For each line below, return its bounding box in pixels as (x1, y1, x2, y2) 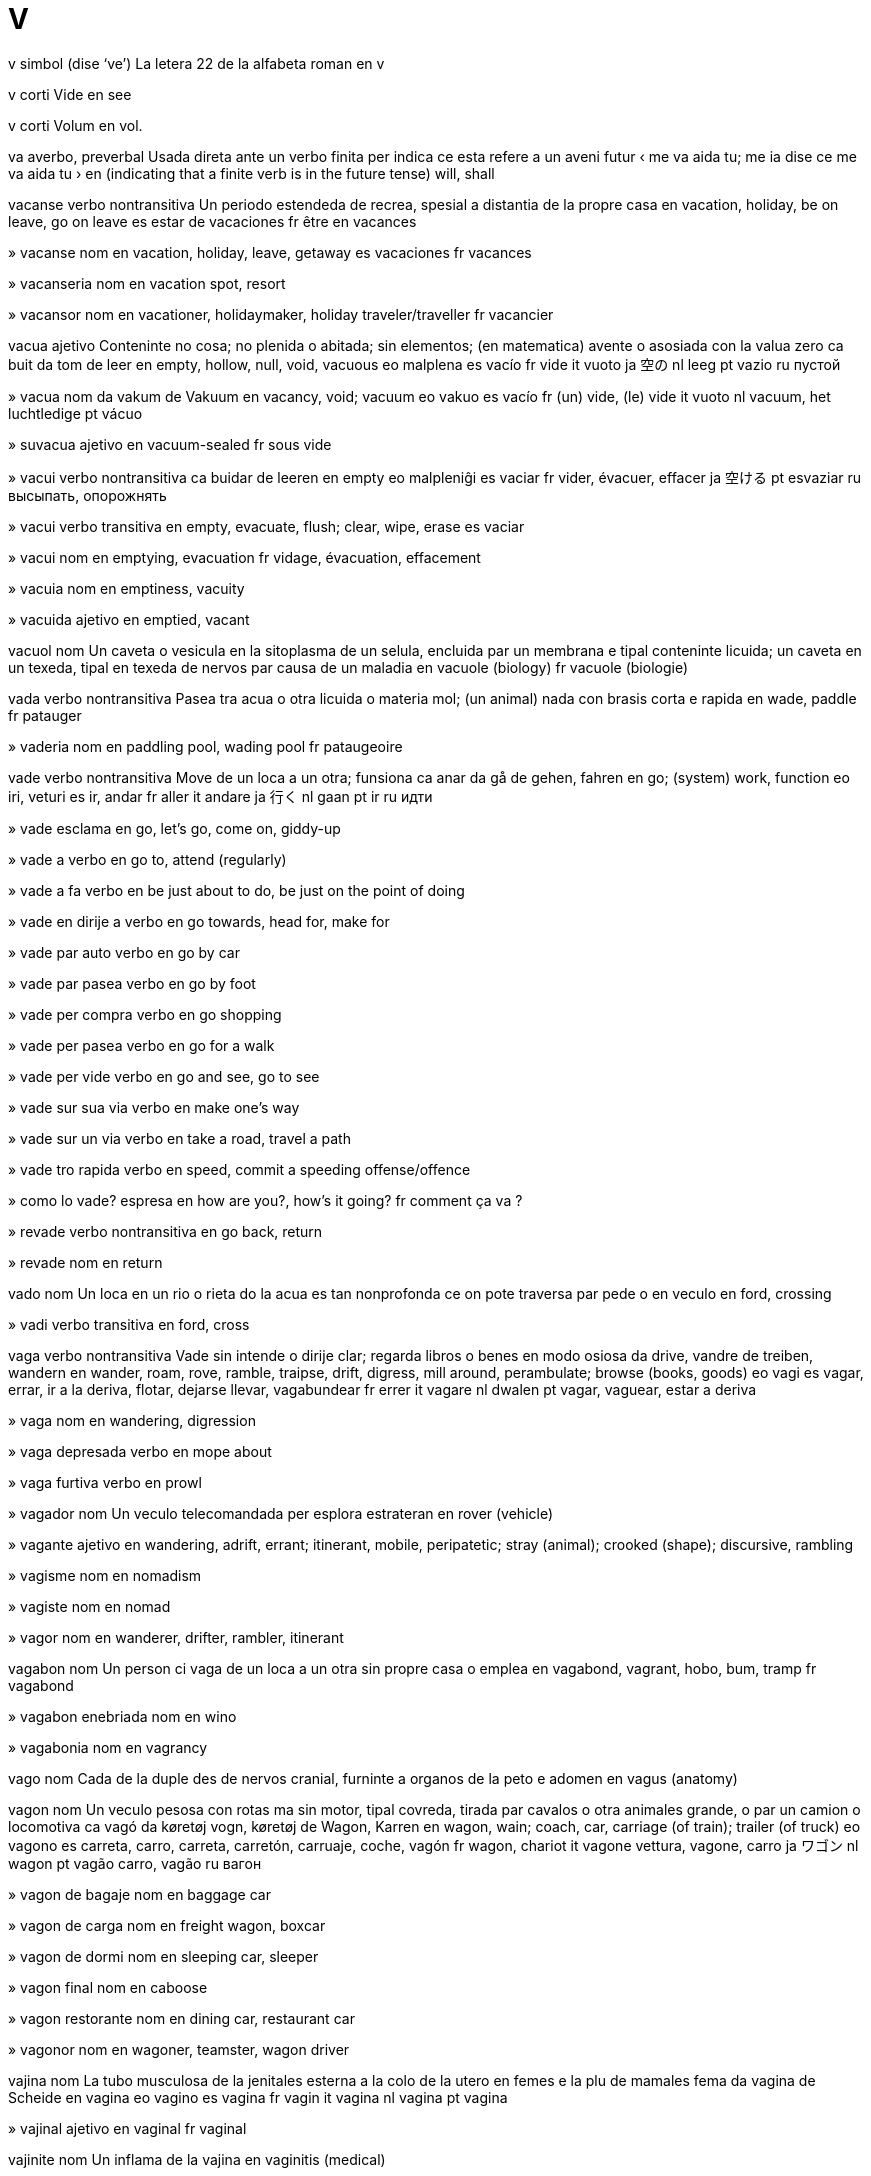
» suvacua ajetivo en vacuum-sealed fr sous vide (8, 435, 332, 453)
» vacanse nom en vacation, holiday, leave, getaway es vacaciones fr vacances (8, 243, 532, 261)
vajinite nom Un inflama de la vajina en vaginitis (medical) (8, 2150, 386, 2168)
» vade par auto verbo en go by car (8, 943, 240, 961)
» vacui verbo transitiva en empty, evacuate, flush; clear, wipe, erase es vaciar (8, 517, 525, 535)
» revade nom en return (8, 1253, 163, 1271)
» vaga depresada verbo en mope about (8, 1442, 272, 1460)
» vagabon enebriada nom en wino (8, 1707, 237, 1725)
